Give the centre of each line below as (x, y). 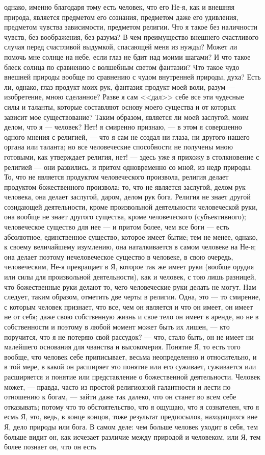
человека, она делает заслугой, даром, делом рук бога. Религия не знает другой (127, 197)
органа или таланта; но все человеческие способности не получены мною (118, 147)
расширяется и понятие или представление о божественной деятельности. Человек (132, 376)
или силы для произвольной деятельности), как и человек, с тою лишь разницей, (130, 277)
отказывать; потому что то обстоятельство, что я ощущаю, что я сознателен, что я (132, 406)
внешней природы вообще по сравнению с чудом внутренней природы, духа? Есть (132, 77)
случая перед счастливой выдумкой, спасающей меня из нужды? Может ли (121, 47)
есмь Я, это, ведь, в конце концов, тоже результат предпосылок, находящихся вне (131, 416)
